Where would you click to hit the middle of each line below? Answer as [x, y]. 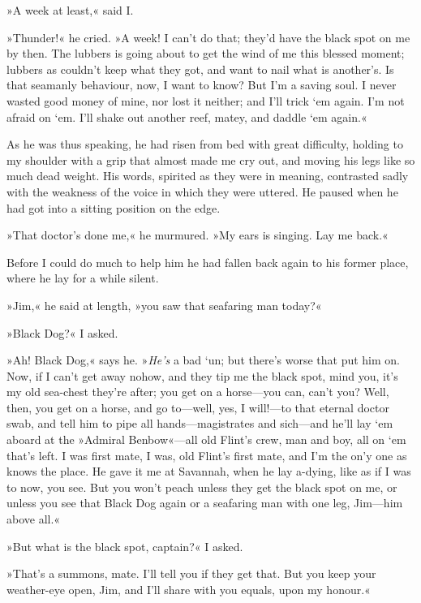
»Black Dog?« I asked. [62, 332]
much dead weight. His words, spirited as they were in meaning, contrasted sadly [208, 176]
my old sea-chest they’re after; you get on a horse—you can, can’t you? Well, [198, 392]
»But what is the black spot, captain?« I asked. [125, 546]
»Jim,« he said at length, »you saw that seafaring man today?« [164, 305]
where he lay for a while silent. [83, 278]
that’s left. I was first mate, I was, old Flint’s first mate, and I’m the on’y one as [207, 455]
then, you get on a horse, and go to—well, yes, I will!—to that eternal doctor [198, 407]
